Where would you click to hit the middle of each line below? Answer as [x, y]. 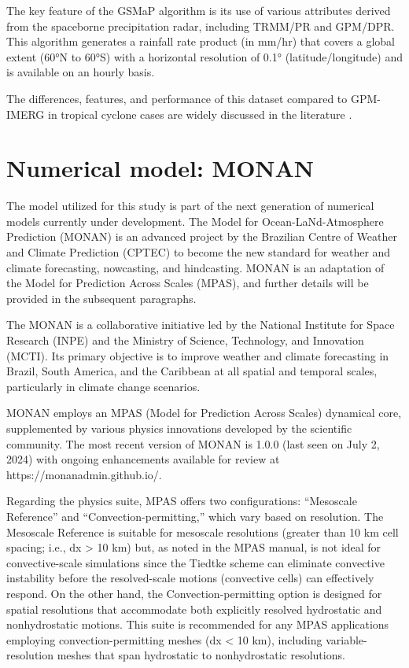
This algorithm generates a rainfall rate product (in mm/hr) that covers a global [201, 41]
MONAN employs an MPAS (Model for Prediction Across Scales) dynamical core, [204, 413]
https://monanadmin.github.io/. [84, 474]
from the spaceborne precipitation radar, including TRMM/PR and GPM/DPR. [201, 26]
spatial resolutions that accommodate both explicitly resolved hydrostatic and [194, 609]
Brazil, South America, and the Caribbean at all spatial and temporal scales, [192, 371]
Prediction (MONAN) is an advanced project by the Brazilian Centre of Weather [202, 236]
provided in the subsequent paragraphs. [101, 298]
